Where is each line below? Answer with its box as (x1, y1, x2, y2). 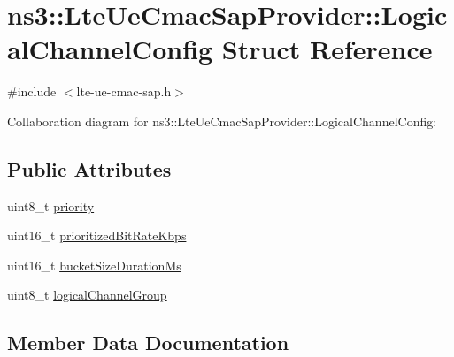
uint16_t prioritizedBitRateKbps (7, 226, 187, 245)
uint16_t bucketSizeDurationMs (7, 255, 181, 274)
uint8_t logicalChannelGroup (7, 285, 167, 304)
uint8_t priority (7, 196, 95, 215)
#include (7, 82, 57, 101)
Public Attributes (7, 155, 172, 182)
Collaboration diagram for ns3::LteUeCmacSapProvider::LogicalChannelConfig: (7, 111, 437, 130)
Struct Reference (221, 31, 433, 67)
